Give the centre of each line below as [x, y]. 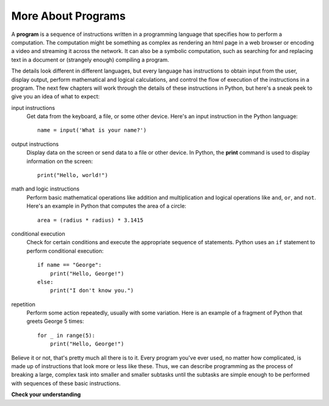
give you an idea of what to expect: [55, 96]
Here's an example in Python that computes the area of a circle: [106, 206]
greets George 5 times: [55, 321]
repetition [23, 304]
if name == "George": [69, 265]
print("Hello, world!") [73, 175]
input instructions [33, 107]
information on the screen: [60, 161]
